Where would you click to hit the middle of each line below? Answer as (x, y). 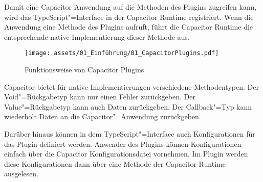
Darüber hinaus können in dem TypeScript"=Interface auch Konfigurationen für (130, 134)
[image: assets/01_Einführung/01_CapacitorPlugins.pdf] (122, 53)
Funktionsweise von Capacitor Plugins (84, 70)
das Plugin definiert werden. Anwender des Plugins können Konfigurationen (123, 144)
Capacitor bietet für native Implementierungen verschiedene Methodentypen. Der (131, 86)
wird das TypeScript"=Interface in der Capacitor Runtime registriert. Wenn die (129, 17)
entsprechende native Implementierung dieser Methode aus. (97, 36)
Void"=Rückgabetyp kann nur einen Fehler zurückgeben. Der (100, 97)
